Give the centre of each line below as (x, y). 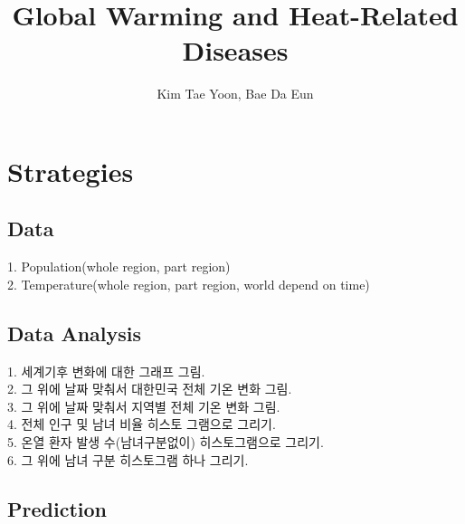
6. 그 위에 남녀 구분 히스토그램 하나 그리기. (128, 459)
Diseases (235, 50)
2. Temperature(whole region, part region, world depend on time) (189, 284)
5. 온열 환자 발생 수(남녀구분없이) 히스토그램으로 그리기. (166, 442)
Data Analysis (75, 333)
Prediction (57, 508)
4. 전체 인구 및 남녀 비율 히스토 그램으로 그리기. (142, 424)
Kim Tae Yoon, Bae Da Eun (235, 94)
